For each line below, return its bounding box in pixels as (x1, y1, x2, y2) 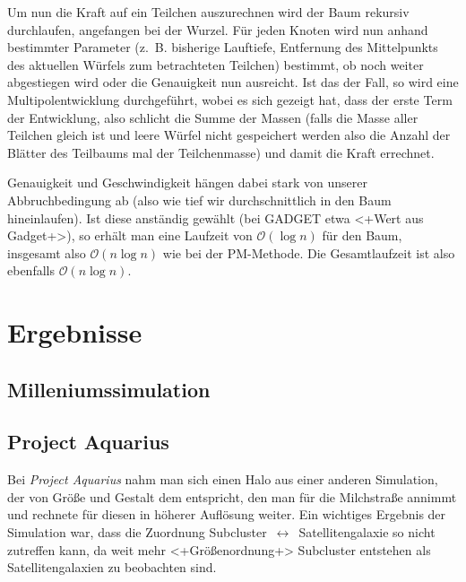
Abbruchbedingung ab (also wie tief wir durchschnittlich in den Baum (7, 190, 392, 209)
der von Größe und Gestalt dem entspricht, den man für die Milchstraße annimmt (7, 487, 457, 506)
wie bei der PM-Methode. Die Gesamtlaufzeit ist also (162, 243, 455, 262)
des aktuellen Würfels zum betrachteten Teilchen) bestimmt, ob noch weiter (7, 55, 424, 74)
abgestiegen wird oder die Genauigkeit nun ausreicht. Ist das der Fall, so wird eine (7, 73, 459, 91)
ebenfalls (7, 261, 55, 280)
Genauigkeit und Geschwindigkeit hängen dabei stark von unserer (7, 173, 367, 192)
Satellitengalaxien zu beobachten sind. (7, 558, 217, 577)
